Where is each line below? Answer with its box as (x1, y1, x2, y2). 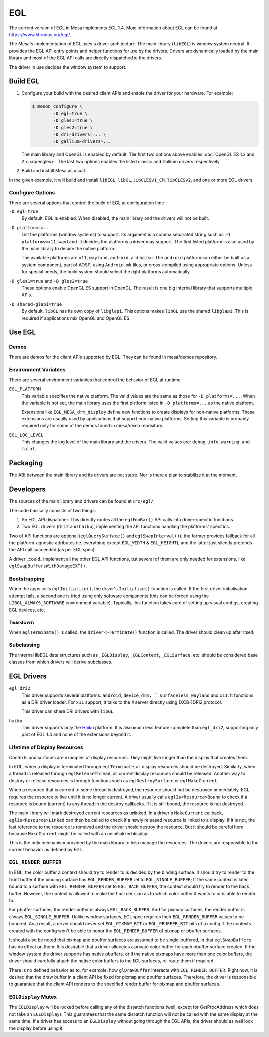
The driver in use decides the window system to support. (9, 64, 127, 70)
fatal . (21, 446, 37, 452)
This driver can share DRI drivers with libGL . (21, 708, 115, 714)
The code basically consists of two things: (9, 507, 96, 513)
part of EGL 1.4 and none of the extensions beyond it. (21, 731, 132, 738)
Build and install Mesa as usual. (21, 168, 87, 174)
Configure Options (9, 189, 55, 196)
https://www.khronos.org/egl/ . (9, 31, 72, 37)
